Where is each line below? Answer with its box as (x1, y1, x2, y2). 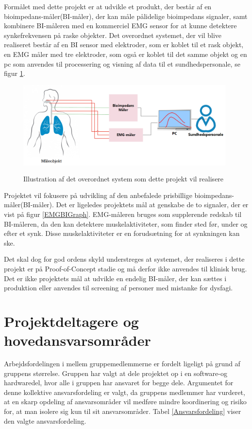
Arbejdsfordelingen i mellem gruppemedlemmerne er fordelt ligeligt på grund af (4, 358, 240, 369)
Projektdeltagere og (4, 311, 139, 331)
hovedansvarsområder (4, 330, 151, 350)
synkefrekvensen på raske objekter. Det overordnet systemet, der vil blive (4, 30, 222, 40)
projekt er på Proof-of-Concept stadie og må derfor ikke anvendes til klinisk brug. (4, 263, 247, 273)
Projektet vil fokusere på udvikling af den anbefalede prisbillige (4, 190, 192, 200)
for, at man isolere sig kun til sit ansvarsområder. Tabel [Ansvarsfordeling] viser (4, 406, 241, 416)
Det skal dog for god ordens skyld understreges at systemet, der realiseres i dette (4, 254, 245, 264)
